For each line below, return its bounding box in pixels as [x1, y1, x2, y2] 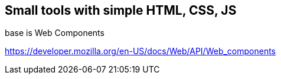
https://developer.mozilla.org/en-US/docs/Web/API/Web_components [5, 46, 276, 57]
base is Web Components [5, 28, 104, 38]
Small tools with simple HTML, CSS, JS [5, 3, 237, 18]
